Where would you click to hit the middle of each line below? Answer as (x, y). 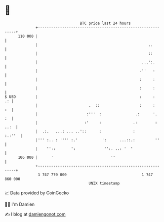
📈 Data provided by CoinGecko (37, 193)
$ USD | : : (80, 97)
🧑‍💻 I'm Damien (20, 204)
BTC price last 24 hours (105, 23)
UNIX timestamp (104, 183)
